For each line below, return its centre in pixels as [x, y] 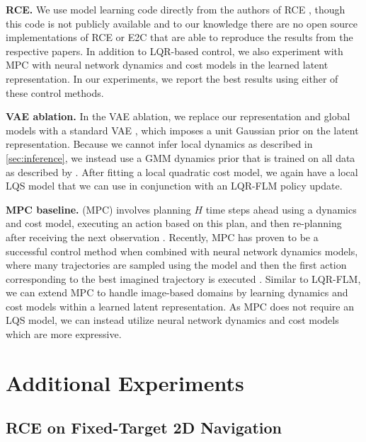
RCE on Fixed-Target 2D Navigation [144, 428]
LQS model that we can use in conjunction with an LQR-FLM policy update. [174, 186]
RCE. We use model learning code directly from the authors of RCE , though [176, 9]
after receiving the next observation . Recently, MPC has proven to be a [162, 237]
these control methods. [55, 92]
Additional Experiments [125, 382]
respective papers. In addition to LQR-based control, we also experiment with [175, 51]
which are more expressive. [64, 334]
